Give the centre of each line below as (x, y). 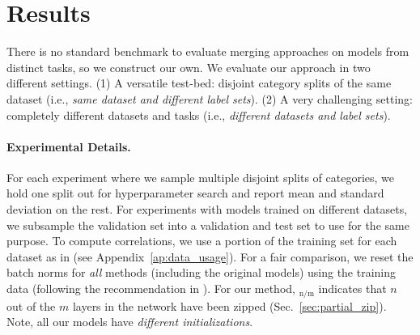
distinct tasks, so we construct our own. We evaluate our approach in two (189, 67)
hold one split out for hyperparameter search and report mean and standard (195, 193)
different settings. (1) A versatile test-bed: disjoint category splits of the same (199, 83)
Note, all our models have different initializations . (130, 322)
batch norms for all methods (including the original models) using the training (202, 272)
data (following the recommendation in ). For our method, (151, 288)
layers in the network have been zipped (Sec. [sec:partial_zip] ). (229, 305)
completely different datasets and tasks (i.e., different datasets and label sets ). (199, 114)
